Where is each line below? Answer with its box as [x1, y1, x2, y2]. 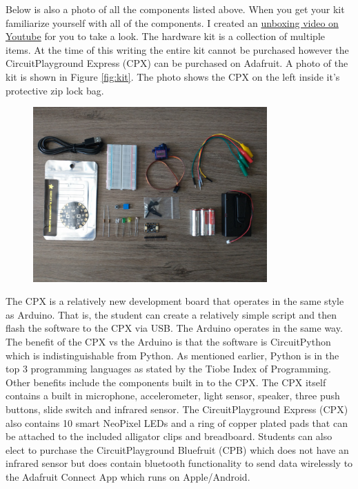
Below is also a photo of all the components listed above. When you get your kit [6, 2, 345, 16]
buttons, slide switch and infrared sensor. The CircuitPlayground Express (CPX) [6, 401, 348, 416]
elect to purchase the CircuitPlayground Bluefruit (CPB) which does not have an [6, 442, 349, 457]
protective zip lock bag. [6, 83, 104, 97]
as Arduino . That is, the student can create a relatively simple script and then [6, 307, 337, 321]
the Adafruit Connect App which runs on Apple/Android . [6, 469, 250, 483]
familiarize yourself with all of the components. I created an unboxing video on [6, 15, 339, 30]
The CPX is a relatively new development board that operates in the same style [6, 294, 344, 308]
